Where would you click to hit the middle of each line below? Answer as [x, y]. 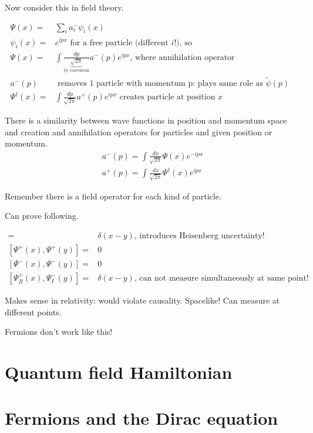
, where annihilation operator [182, 57]
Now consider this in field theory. [64, 7]
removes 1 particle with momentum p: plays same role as [160, 83]
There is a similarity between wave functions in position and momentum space [146, 120]
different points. [33, 312]
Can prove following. [42, 216]
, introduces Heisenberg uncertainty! [199, 236]
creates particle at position [167, 97]
